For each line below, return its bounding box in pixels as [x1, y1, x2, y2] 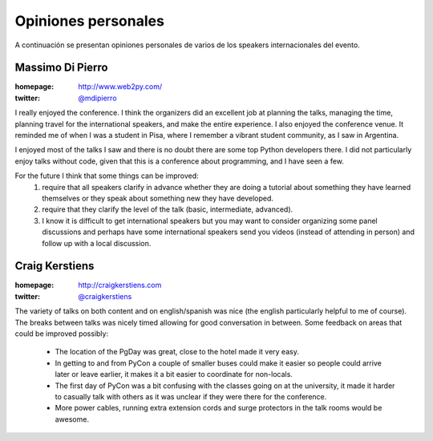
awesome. [55, 414, 90, 424]
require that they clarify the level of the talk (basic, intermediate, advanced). [42, 204, 293, 214]
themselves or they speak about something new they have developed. [42, 193, 274, 203]
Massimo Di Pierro [14, 61, 108, 75]
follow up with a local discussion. [42, 238, 152, 248]
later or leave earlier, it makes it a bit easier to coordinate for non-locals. [55, 370, 293, 379]
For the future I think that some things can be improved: [14, 171, 200, 180]
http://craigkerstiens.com [78, 281, 162, 290]
